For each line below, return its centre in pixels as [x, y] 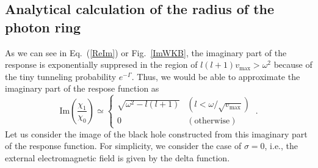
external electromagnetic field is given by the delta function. [117, 157]
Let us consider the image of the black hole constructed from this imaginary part [156, 133]
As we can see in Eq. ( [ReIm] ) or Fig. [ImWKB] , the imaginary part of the [146, 52]
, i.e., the [281, 146]
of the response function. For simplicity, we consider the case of [123, 146]
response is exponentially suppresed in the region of [101, 64]
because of [293, 64]
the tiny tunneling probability [61, 76]
